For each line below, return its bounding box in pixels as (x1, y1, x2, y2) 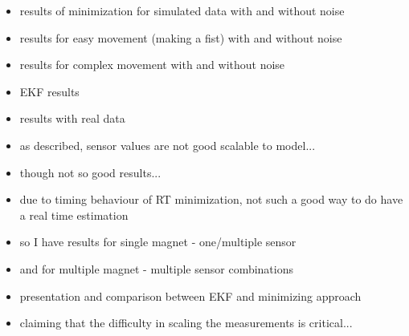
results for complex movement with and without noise (19, 56, 285, 73)
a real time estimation (19, 206, 129, 223)
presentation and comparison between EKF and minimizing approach (19, 287, 362, 304)
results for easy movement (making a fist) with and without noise (19, 29, 342, 46)
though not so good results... (19, 164, 162, 180)
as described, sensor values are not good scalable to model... (19, 136, 316, 153)
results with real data (19, 110, 125, 127)
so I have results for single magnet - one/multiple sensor (19, 233, 297, 250)
